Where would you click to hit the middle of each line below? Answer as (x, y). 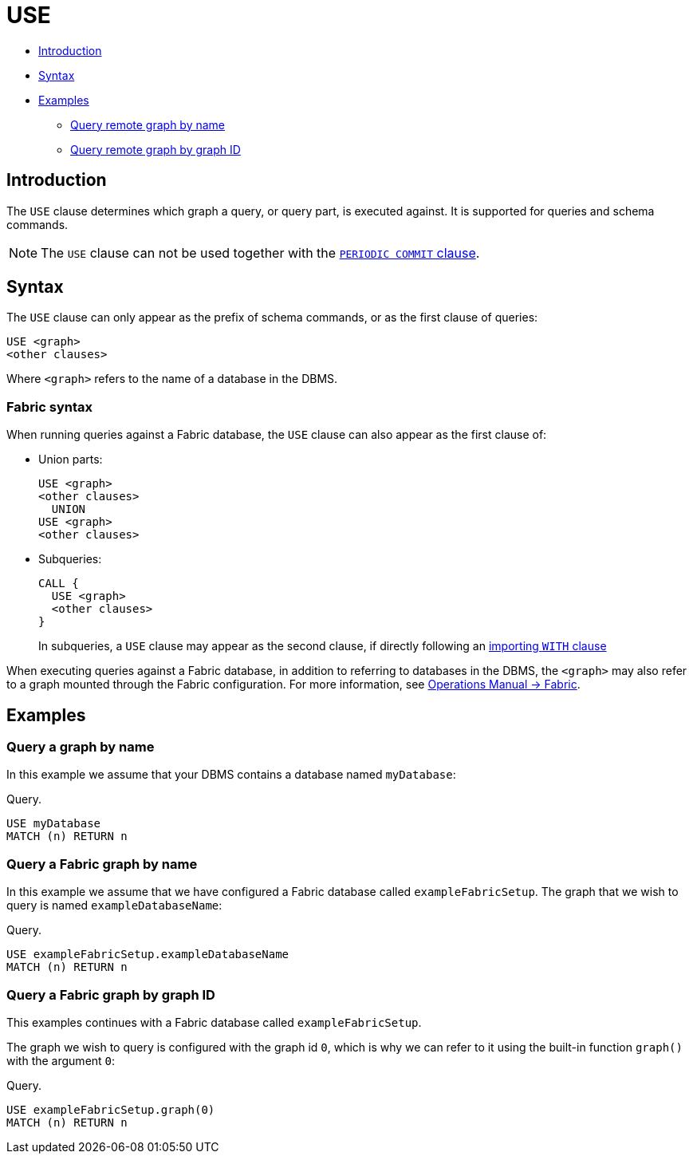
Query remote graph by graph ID (156, 149)
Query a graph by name (81, 747)
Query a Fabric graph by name (102, 864)
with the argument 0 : (61, 1060)
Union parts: (71, 460)
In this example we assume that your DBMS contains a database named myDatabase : (231, 775)
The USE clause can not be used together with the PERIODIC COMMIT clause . (260, 253)
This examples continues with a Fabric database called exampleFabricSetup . (214, 1022)
